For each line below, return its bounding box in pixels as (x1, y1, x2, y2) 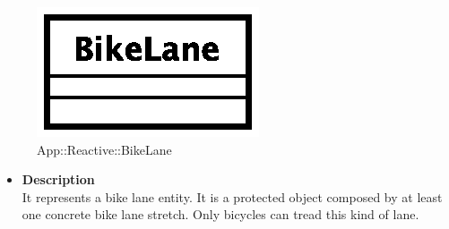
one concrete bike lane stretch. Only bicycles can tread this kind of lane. (22, 205, 419, 224)
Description (22, 170, 95, 189)
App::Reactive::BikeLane (37, 140, 172, 158)
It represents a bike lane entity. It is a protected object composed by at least (22, 187, 443, 206)
